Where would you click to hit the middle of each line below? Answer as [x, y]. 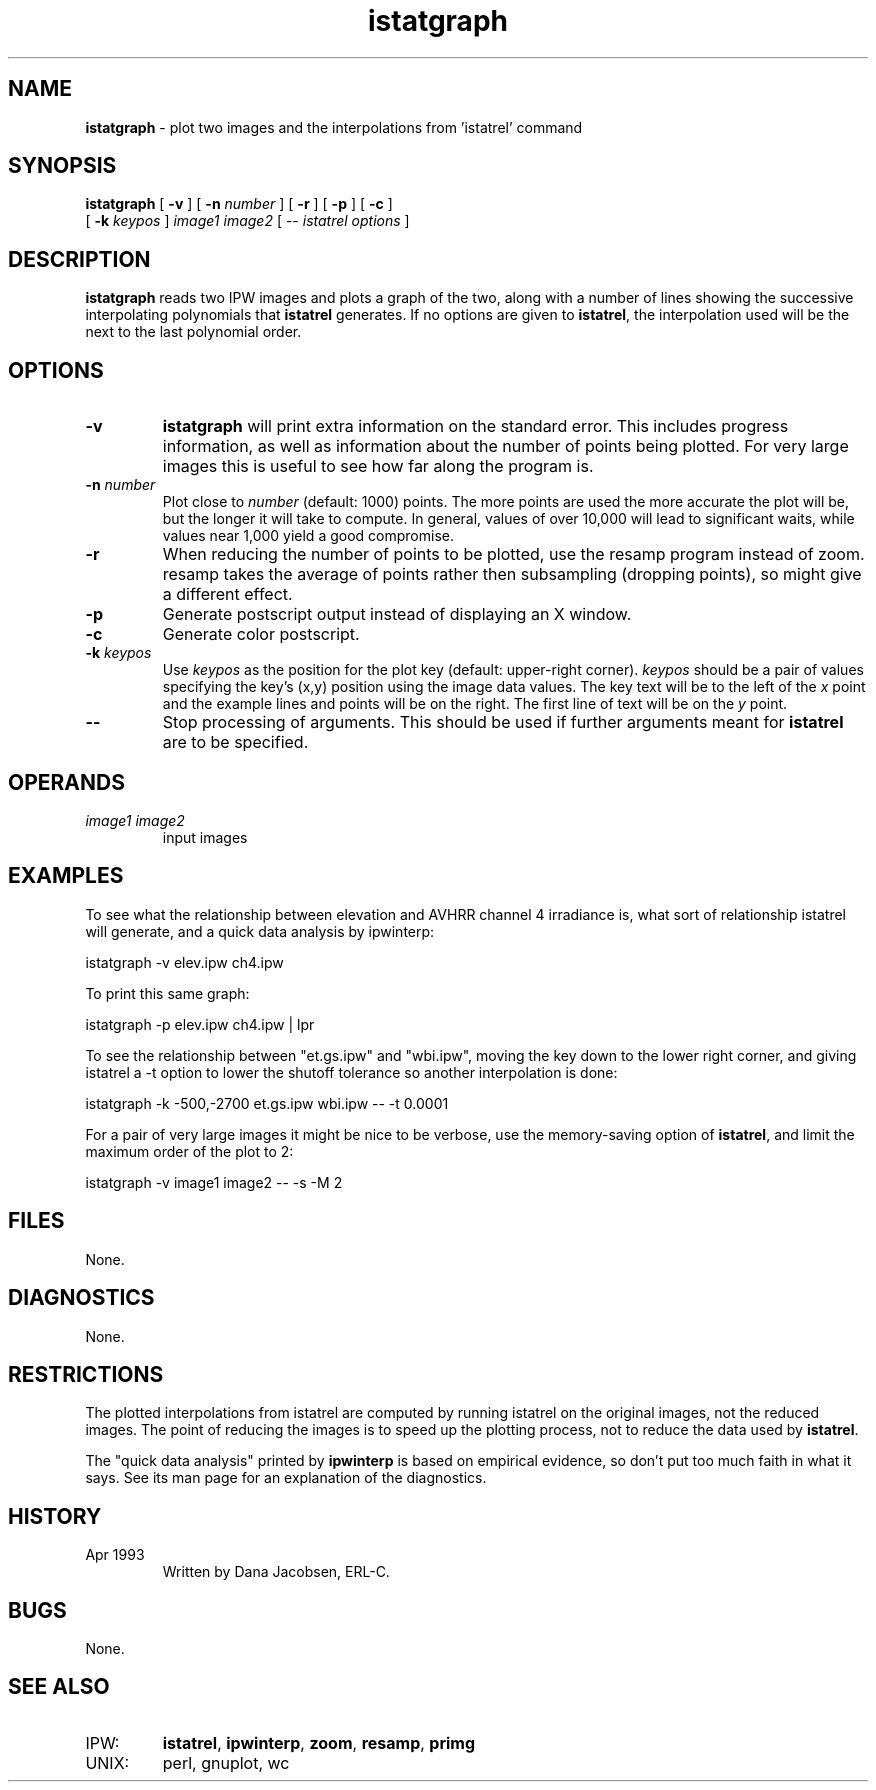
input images [205, 837]
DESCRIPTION [79, 259]
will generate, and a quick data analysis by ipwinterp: [260, 931]
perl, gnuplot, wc [226, 1762]
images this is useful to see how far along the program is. [378, 466]
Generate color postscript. [261, 634]
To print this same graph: [167, 993]
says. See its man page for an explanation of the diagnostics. [286, 1478]
